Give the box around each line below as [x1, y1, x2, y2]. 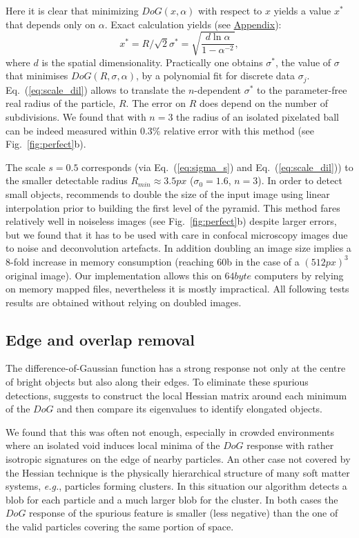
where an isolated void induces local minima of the [6, 438, 220, 452]
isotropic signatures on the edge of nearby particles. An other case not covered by [6, 452, 351, 466]
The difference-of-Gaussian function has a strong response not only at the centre [6, 361, 346, 375]
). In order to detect [258, 173, 342, 188]
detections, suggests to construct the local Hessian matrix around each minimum [6, 388, 347, 402]
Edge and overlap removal [6, 328, 195, 350]
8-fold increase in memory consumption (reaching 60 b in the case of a [6, 254, 300, 268]
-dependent [194, 82, 242, 97]
